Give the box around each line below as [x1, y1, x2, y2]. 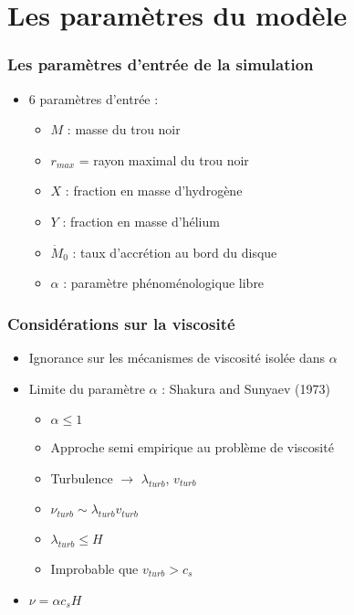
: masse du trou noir [67, 120, 181, 139]
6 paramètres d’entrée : [28, 89, 159, 108]
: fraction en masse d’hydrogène [65, 181, 243, 200]
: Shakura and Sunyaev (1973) [161, 378, 330, 398]
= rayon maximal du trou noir [78, 150, 249, 169]
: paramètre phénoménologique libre [63, 273, 265, 292]
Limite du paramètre [28, 378, 145, 398]
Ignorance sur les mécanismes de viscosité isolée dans [28, 347, 325, 366]
